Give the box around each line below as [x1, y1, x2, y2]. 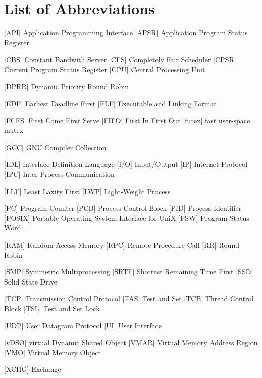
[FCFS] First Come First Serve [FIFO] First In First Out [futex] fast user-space [4, 115, 250, 125]
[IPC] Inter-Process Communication [4, 169, 115, 179]
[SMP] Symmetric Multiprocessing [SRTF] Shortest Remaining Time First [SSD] [4, 266, 253, 277]
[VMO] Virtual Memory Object [4, 347, 101, 357]
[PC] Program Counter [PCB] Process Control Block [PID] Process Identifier [4, 203, 242, 213]
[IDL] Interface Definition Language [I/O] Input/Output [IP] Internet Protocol [4, 159, 248, 169]
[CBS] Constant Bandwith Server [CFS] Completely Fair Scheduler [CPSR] [4, 54, 236, 65]
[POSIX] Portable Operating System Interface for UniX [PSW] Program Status [4, 212, 249, 223]
